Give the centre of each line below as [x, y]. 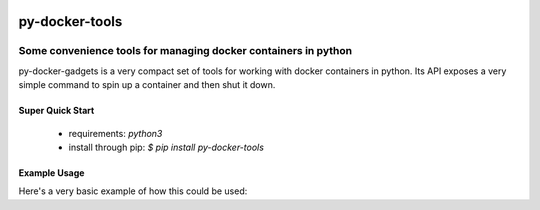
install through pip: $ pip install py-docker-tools [166, 147]
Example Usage [51, 172]
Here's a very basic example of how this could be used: [133, 191]
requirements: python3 [115, 133]
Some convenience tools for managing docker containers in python [185, 51]
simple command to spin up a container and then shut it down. [147, 85]
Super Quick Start [56, 111]
